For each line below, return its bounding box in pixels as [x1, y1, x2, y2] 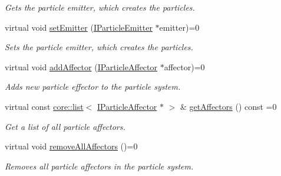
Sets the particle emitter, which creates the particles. [5, 41, 193, 53]
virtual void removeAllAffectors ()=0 [5, 140, 138, 152]
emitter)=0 [159, 21, 200, 33]
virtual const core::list [5, 100, 84, 112]
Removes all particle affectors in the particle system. [5, 159, 194, 172]
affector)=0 [164, 60, 205, 73]
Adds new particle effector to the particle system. [5, 80, 181, 93]
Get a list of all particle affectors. [5, 120, 125, 132]
